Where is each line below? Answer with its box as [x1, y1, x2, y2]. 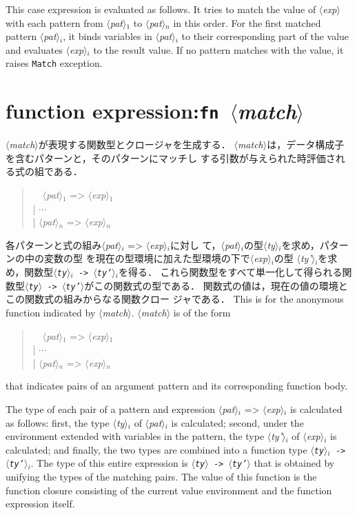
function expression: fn [6, 97, 219, 125]
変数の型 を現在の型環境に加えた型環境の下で [43, 251, 250, 265]
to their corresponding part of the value [181, 29, 349, 43]
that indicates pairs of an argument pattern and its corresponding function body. [6, 378, 348, 393]
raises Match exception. [6, 56, 103, 70]
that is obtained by [254, 456, 335, 470]
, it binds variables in [63, 29, 152, 43]
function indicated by [6, 305, 96, 319]
